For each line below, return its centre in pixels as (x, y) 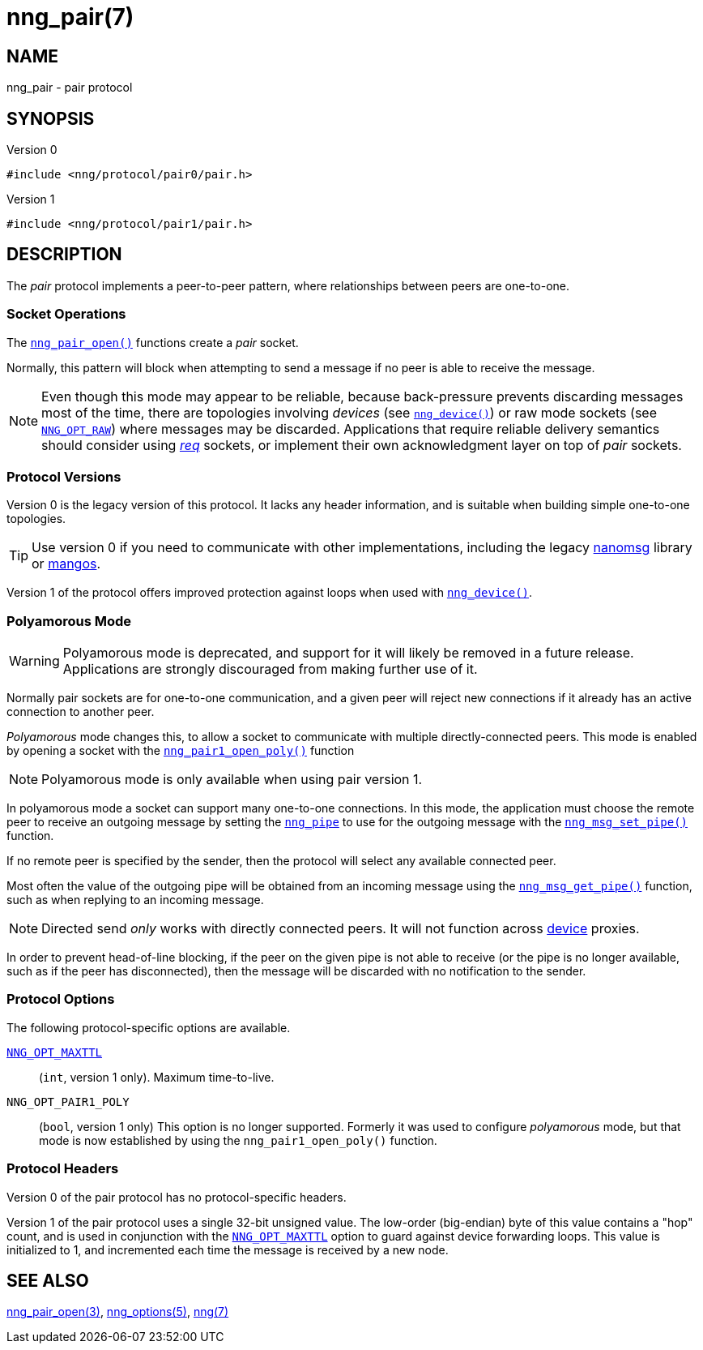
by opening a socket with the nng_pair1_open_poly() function (181, 751)
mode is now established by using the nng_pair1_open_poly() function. (238, 1140)
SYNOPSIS (51, 118)
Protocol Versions (64, 476)
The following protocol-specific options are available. (149, 1027)
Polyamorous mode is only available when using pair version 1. (232, 780)
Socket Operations (66, 314)
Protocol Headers (63, 1169)
